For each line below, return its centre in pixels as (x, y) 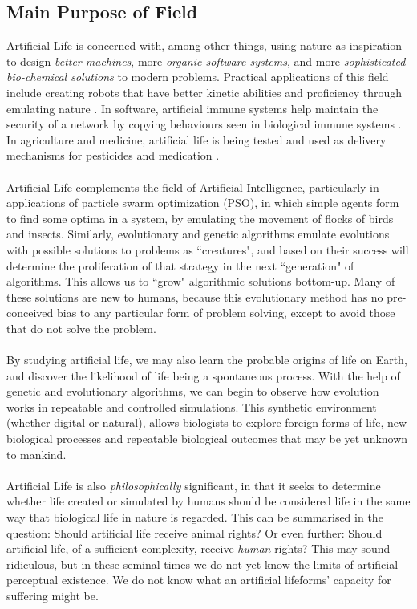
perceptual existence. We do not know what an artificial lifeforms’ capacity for (199, 580)
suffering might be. (53, 595)
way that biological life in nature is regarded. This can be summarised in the (195, 517)
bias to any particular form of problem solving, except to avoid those (226, 313)
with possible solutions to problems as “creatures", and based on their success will (208, 249)
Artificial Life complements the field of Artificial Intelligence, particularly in (193, 187)
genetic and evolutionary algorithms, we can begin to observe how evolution (193, 391)
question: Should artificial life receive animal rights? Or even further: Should (194, 532)
